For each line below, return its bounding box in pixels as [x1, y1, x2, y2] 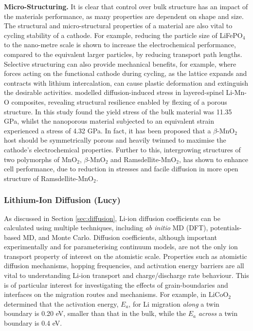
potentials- [210, 222, 242, 233]
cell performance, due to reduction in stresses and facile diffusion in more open [4, 164, 238, 174]
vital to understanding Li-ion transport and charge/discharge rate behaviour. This [4, 270, 249, 280]
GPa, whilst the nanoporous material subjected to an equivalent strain [4, 116, 215, 126]
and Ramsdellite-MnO [110, 154, 177, 164]
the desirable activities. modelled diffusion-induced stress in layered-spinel [4, 87, 224, 97]
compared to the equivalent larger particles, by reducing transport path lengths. [4, 49, 242, 59]
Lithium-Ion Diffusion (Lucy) [4, 194, 121, 206]
